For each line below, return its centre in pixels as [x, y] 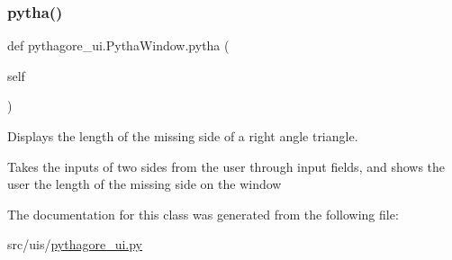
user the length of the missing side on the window [145, 184]
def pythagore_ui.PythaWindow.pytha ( [118, 45]
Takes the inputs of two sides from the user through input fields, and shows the [226, 166]
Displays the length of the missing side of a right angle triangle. [183, 136]
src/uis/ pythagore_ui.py [75, 244]
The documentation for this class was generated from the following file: [203, 214]
